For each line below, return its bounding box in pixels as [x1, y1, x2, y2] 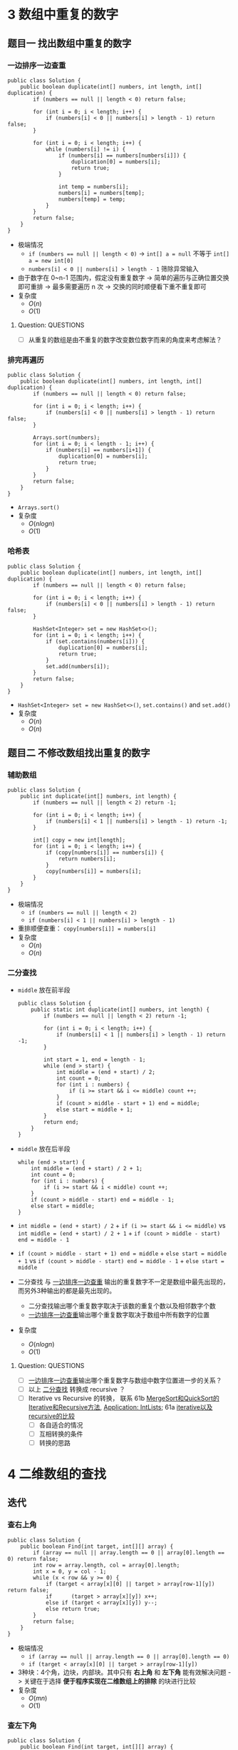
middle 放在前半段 [17, 985, 71, 994]
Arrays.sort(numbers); [33, 434, 100, 441]
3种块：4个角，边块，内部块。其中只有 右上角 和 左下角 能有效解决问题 [17, 1668, 227, 1676]
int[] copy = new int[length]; [33, 837, 126, 844]
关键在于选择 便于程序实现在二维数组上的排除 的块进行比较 [24, 1676, 196, 1685]
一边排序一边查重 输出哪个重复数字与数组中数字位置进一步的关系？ [28, 1376, 222, 1384]
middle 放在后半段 [17, 1144, 71, 1153]
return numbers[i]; [58, 855, 116, 863]
